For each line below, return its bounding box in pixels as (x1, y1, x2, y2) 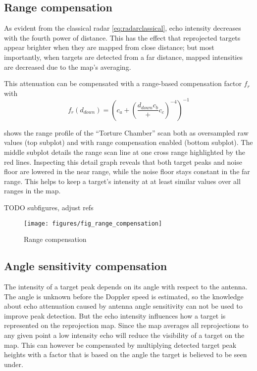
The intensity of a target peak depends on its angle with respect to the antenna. (4, 281, 248, 292)
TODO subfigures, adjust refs (4, 202, 94, 213)
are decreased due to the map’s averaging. (4, 61, 131, 72)
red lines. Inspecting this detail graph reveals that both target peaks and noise (4, 156, 242, 167)
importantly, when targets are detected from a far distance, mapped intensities (4, 51, 243, 62)
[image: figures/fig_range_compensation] (24, 220, 162, 227)
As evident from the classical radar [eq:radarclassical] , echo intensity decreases (4, 23, 241, 33)
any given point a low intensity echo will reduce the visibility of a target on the (4, 330, 245, 340)
